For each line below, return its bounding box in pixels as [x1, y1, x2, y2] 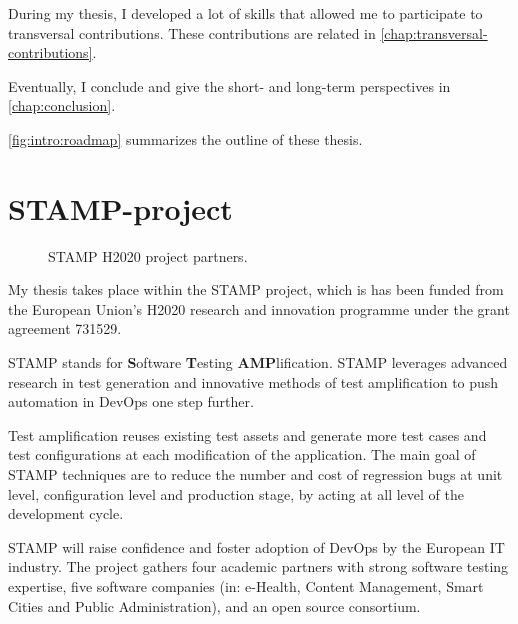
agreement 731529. [8, 318, 122, 339]
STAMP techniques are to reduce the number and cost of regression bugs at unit [8, 464, 503, 485]
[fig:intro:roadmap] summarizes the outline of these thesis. [8, 128, 363, 149]
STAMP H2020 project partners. [48, 245, 248, 266]
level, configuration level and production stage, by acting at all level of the [8, 483, 464, 504]
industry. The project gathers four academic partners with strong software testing [8, 556, 509, 577]
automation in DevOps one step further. [8, 391, 254, 412]
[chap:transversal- [380, 22, 488, 43]
